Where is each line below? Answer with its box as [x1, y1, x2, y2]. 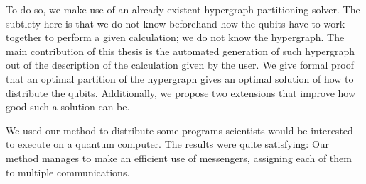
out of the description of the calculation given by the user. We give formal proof [6, 57, 354, 72]
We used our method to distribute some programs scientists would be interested [6, 122, 353, 137]
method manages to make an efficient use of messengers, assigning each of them [6, 150, 352, 165]
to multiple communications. [6, 164, 130, 179]
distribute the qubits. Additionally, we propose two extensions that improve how [6, 85, 356, 100]
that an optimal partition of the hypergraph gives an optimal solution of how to [6, 71, 354, 86]
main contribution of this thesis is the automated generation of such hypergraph [6, 43, 355, 58]
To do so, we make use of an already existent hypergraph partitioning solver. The [6, 2, 360, 16]
